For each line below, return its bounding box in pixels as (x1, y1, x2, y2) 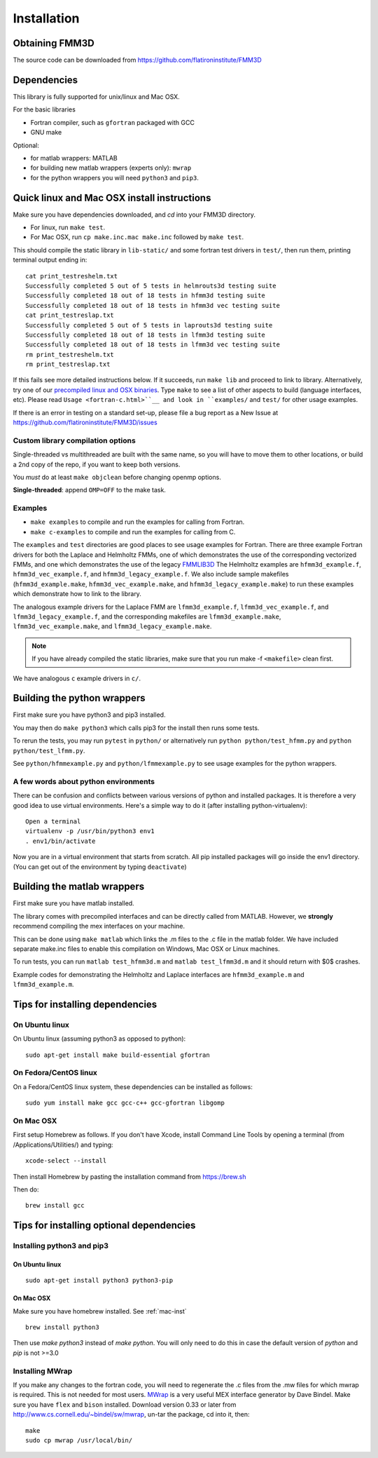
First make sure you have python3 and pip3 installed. (13, 710, 166, 719)
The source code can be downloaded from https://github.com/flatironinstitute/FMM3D (13, 56, 262, 65)
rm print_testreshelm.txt (25, 351, 115, 358)
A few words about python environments (13, 776, 155, 786)
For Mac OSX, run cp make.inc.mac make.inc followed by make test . (30, 233, 244, 241)
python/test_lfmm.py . (13, 746, 85, 755)
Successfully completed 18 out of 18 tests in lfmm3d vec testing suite (25, 341, 280, 349)
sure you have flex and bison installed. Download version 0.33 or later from (13, 1400, 237, 1409)
